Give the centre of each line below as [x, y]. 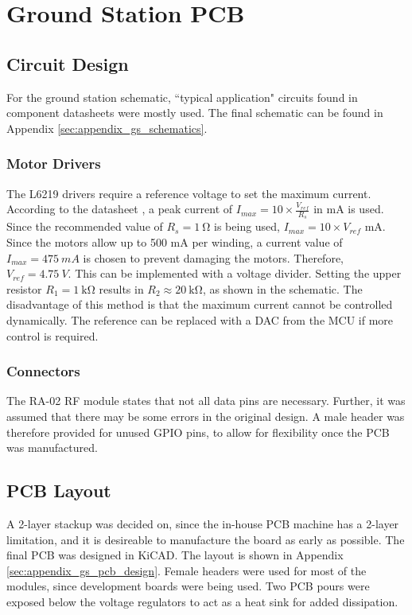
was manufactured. [52, 448]
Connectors [43, 371]
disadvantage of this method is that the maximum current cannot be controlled [200, 304]
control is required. [52, 335]
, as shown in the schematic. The [282, 288]
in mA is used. [349, 209]
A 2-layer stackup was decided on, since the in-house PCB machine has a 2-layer [203, 523]
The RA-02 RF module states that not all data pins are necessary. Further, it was [206, 401]
